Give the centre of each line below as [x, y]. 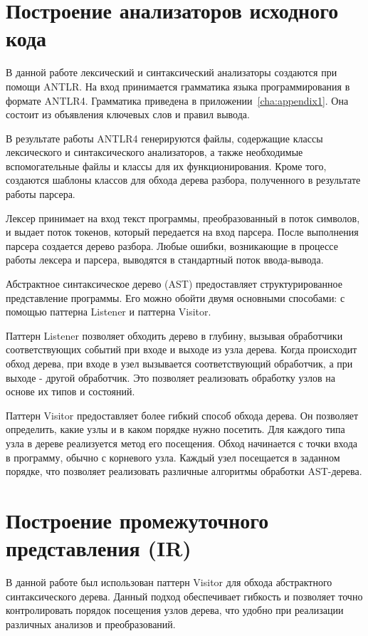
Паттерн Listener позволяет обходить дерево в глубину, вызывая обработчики [174, 335]
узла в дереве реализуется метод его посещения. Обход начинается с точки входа [182, 443]
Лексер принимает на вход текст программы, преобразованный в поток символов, [183, 218]
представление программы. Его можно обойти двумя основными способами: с [175, 297]
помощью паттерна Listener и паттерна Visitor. [109, 312]
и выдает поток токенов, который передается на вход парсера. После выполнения [182, 232]
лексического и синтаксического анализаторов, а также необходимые [154, 152]
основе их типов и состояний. [70, 391]
